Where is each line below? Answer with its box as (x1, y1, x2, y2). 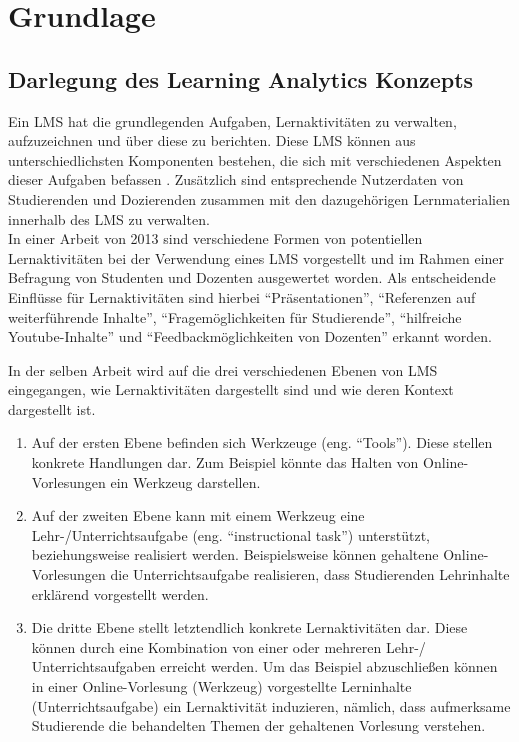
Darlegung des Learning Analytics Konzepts (8, 63, 474, 94)
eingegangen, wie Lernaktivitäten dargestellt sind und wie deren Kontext (8, 379, 454, 400)
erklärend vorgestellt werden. (31, 583, 209, 604)
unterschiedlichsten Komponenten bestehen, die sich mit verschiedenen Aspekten (8, 149, 502, 170)
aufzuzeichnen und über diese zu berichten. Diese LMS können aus (8, 130, 416, 151)
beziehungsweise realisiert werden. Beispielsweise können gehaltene (31, 544, 439, 565)
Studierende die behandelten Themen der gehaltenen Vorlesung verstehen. (31, 715, 486, 736)
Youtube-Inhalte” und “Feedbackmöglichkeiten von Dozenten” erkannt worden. (8, 326, 492, 347)
